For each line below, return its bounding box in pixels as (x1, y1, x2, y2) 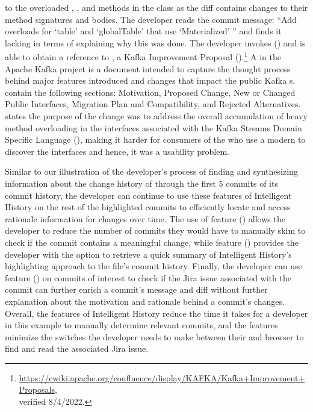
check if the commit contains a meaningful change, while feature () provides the (5, 236, 299, 248)
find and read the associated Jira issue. (5, 342, 149, 355)
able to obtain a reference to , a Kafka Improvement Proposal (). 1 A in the (5, 49, 281, 63)
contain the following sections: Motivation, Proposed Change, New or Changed (5, 86, 296, 98)
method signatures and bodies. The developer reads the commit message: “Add (5, 13, 297, 25)
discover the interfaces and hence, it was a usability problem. (5, 145, 229, 157)
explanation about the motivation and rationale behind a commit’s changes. (5, 295, 285, 307)
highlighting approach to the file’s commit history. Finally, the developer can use (5, 260, 302, 272)
